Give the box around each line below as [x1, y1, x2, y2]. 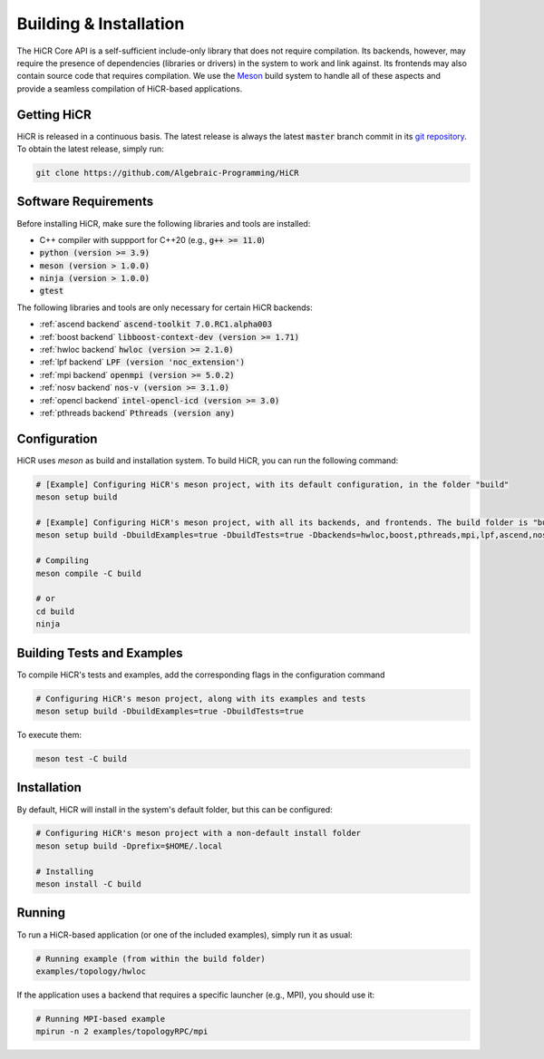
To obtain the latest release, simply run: [16, 143, 165, 154]
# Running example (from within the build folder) [35, 953, 267, 964]
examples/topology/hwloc [35, 966, 147, 976]
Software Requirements [16, 194, 154, 209]
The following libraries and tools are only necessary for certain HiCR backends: [16, 302, 313, 313]
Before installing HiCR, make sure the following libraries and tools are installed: [16, 218, 311, 228]
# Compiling [35, 556, 90, 566]
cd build [35, 606, 75, 617]
